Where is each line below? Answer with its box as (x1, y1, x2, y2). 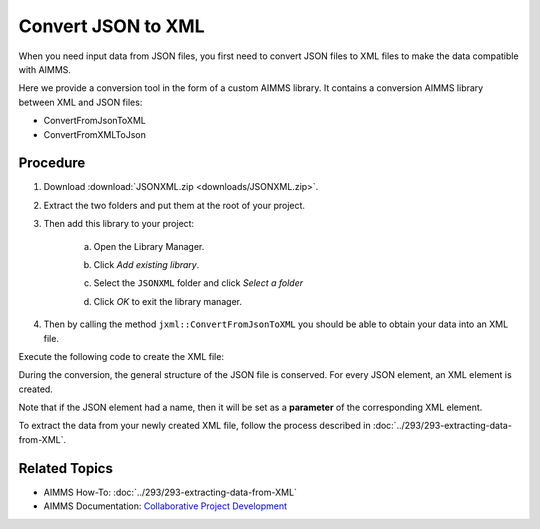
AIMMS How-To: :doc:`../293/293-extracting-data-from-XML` (43, 486, 297, 498)
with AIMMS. (18, 63, 72, 75)
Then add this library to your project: (43, 218, 195, 230)
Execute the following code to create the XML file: (18, 350, 225, 362)
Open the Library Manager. (93, 240, 205, 252)
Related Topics (18, 460, 114, 477)
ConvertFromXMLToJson (43, 128, 147, 140)
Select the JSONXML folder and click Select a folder (93, 277, 304, 289)
